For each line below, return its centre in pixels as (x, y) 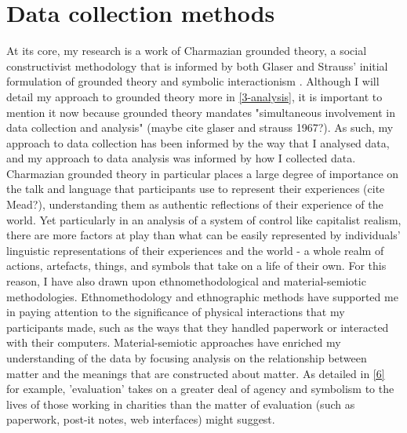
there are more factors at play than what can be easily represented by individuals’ (203, 235)
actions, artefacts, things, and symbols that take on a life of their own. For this (196, 266)
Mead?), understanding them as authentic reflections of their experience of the (195, 204)
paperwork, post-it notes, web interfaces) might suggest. (141, 419)
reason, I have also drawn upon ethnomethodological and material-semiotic (186, 281)
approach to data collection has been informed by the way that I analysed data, (198, 142)
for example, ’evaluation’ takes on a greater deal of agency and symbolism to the (200, 389)
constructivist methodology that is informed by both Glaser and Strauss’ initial (197, 65)
